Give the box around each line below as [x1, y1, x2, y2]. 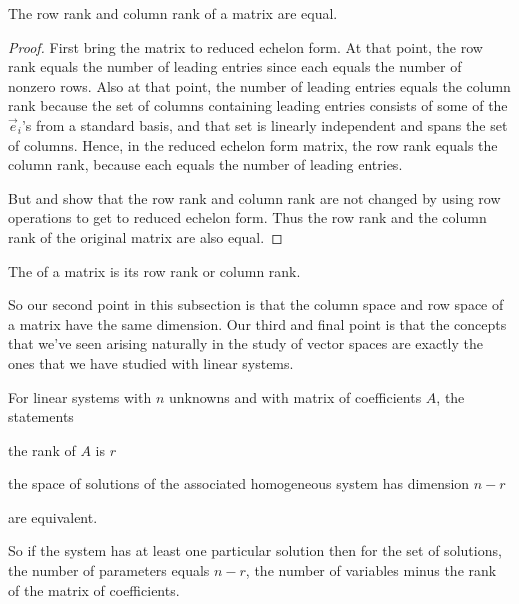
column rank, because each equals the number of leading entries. [8, 154, 403, 175]
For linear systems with [8, 386, 152, 407]
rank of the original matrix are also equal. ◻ [8, 226, 283, 247]
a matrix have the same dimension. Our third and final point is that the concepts [8, 313, 507, 334]
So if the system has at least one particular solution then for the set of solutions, [8, 540, 502, 561]
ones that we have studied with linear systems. [8, 352, 294, 373]
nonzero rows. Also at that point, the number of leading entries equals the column [8, 75, 511, 96]
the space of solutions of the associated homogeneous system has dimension [8, 473, 470, 494]
